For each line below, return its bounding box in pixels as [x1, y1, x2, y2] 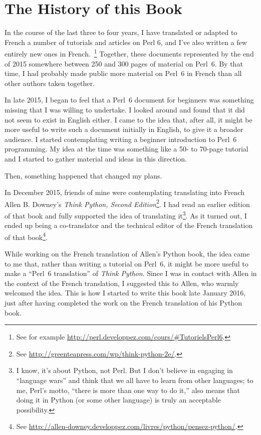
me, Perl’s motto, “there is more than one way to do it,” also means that [16, 384, 240, 395]
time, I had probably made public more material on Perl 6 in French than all [5, 68, 242, 78]
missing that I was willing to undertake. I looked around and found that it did [5, 104, 245, 114]
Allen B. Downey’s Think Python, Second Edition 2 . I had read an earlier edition [5, 197, 250, 209]
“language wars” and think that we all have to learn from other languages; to [16, 374, 253, 385]
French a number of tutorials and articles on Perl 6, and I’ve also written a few [5, 36, 247, 47]
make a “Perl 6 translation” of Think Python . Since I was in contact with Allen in [5, 268, 257, 278]
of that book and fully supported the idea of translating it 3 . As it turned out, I [5, 208, 247, 220]
